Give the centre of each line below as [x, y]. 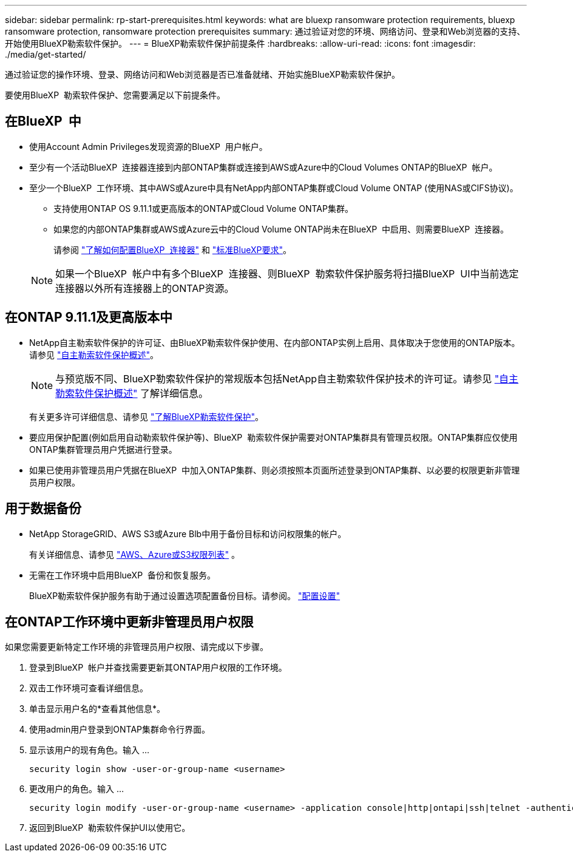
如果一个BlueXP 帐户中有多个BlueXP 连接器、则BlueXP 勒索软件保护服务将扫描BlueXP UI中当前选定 [287, 273]
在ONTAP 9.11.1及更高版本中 [89, 317]
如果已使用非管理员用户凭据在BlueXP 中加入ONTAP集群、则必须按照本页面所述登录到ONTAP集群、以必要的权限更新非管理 [275, 470]
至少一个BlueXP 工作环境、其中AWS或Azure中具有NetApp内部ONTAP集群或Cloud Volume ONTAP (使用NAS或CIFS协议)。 [274, 188]
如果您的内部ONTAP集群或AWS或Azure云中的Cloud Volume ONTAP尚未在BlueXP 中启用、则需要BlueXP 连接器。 [281, 229]
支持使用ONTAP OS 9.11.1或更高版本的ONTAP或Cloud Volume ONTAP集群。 [203, 208]
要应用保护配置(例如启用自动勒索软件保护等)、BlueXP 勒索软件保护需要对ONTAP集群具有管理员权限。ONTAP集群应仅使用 [273, 437]
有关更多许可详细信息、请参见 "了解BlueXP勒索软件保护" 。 [147, 416]
